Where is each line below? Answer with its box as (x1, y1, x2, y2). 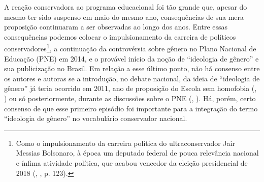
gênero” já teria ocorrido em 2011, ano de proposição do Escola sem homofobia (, (4, 83, 257, 94)
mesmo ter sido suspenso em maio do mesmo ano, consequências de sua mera (4, 11, 244, 22)
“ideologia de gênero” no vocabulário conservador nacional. (4, 113, 187, 124)
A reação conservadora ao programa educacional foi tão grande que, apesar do (4, 2, 247, 12)
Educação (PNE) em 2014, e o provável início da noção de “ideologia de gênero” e (4, 53, 259, 64)
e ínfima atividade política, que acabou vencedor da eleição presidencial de (16, 157, 248, 168)
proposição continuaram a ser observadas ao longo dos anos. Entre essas (4, 21, 228, 32)
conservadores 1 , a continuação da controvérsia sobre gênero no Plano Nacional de (4, 42, 256, 54)
